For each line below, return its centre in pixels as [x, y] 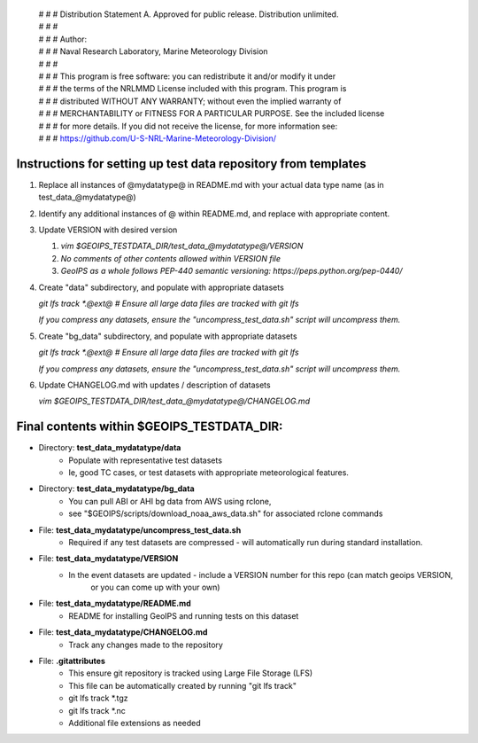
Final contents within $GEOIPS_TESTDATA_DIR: [150, 427]
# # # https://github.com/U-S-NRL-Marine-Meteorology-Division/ [158, 138]
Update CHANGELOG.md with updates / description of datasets [154, 385]
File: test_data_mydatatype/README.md [115, 604]
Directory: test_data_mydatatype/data [110, 448]
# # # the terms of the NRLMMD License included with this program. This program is [193, 89]
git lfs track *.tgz [98, 698]
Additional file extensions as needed [135, 723]
